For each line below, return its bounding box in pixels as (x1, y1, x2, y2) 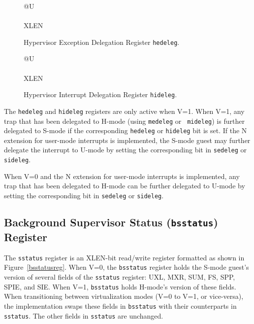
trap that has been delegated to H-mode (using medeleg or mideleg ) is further (4, 115, 245, 126)
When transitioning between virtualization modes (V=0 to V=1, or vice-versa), (4, 291, 244, 301)
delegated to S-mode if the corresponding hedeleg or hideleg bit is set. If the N (4, 125, 247, 136)
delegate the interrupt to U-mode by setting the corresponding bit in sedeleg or (4, 144, 247, 155)
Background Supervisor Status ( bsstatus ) (4, 214, 218, 229)
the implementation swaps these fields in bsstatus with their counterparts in (4, 300, 237, 311)
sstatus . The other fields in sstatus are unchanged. (4, 310, 163, 321)
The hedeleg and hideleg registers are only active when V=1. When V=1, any (4, 106, 245, 116)
